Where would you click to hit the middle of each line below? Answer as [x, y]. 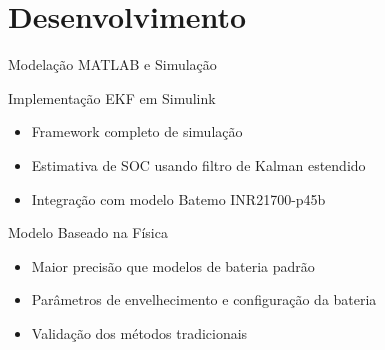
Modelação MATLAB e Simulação [112, 64]
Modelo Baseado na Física [88, 232]
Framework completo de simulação [137, 131]
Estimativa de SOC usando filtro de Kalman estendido [198, 164]
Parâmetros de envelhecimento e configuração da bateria [204, 299]
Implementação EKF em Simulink [112, 97]
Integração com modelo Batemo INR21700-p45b [178, 198]
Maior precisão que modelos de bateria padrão [173, 265]
